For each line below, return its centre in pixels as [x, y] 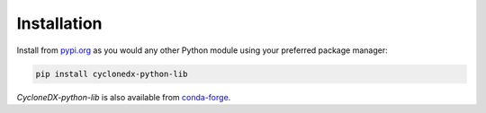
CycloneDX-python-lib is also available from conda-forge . [124, 97]
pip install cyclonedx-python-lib [112, 74]
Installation [59, 23]
